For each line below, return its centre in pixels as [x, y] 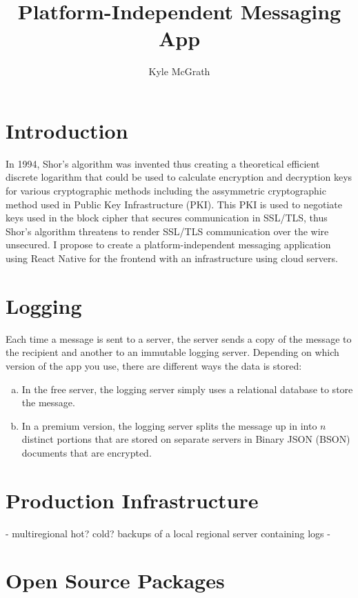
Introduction [67, 130]
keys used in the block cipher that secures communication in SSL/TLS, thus [167, 218]
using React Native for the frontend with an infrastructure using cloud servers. [172, 258]
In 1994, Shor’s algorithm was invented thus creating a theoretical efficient [163, 163]
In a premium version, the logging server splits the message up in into [169, 425]
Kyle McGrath [179, 71]
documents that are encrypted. [87, 452]
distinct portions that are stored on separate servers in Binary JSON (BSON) [186, 439]
